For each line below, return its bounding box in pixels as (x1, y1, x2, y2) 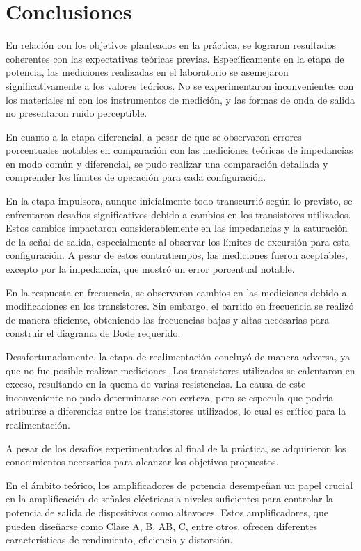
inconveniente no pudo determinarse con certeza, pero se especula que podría (6, 390, 334, 404)
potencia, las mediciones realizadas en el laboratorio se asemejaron (6, 65, 289, 79)
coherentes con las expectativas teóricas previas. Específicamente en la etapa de (6, 51, 344, 65)
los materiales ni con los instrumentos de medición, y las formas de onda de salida (6, 92, 355, 106)
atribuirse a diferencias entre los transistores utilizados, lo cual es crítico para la (6, 404, 346, 418)
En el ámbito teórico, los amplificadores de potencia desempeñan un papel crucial (6, 477, 353, 492)
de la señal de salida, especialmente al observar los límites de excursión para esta (6, 234, 350, 248)
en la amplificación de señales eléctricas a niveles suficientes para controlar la (6, 491, 334, 506)
